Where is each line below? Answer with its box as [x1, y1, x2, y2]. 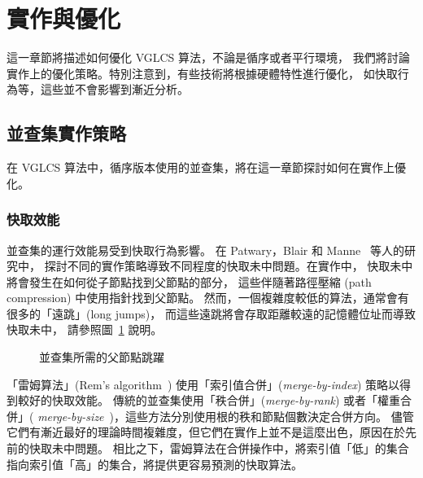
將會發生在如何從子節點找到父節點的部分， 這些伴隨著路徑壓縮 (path [7, 273, 372, 290]
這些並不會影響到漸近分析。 [40, 81, 189, 98]
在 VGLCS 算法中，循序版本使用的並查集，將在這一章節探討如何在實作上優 [7, 159, 407, 176]
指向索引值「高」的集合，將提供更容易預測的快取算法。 [7, 455, 303, 472]
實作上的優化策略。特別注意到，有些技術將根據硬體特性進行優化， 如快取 [7, 64, 398, 81]
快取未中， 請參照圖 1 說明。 [7, 321, 163, 338]
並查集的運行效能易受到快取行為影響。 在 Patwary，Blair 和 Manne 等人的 [7, 241, 404, 258]
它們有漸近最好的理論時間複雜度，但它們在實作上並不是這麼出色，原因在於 [7, 423, 405, 441]
